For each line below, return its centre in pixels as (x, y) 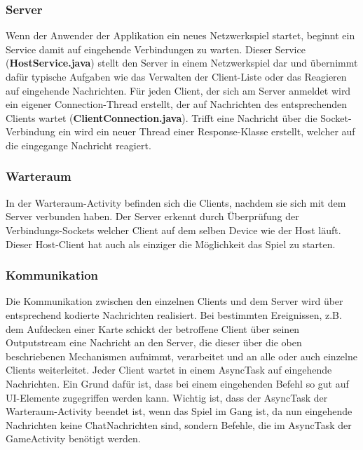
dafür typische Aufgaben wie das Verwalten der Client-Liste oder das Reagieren (176, 76)
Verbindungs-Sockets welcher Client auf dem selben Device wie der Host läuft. (173, 230)
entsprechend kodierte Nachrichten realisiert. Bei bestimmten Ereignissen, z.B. (174, 314)
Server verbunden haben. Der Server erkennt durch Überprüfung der (152, 216)
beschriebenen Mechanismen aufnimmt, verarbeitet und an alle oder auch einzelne (181, 356)
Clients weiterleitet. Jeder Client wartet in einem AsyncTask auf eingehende (169, 370)
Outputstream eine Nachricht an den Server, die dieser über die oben (154, 342)
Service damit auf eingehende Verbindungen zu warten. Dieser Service (156, 49)
